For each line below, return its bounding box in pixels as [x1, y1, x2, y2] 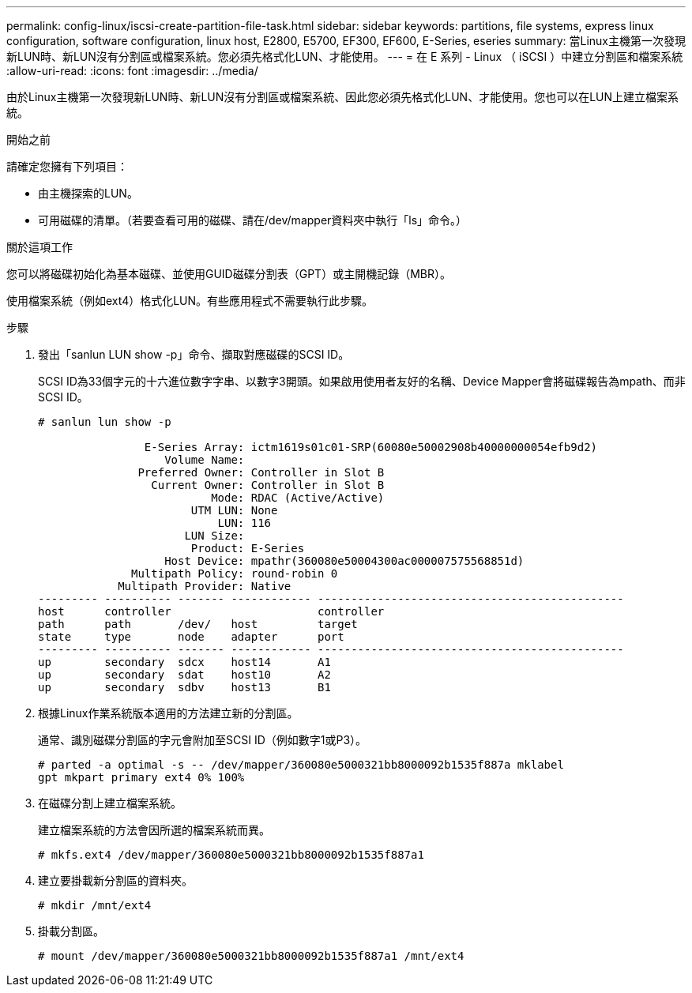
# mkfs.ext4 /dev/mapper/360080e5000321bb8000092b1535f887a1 [38, 848, 424, 861]
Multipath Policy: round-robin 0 [131, 567, 338, 580]
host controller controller [38, 605, 385, 618]
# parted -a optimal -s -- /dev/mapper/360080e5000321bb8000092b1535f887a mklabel [38, 758, 564, 771]
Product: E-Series [190, 542, 305, 555]
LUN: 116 [217, 517, 272, 529]
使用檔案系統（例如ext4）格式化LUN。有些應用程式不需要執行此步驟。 [6, 294, 374, 307]
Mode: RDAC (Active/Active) [211, 491, 385, 504]
